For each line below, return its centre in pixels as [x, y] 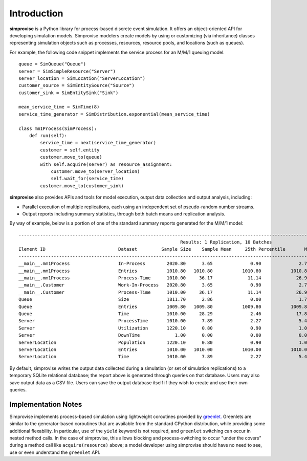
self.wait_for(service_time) [87, 179]
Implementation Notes [46, 404]
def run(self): [48, 136]
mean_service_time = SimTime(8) [59, 107]
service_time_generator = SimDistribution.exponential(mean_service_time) [114, 114]
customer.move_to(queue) [71, 157]
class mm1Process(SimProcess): [58, 128]
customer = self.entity [70, 150]
